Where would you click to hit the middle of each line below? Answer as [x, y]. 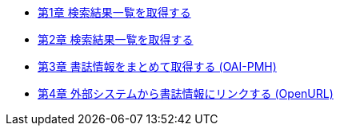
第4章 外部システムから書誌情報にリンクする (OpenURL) [186, 93]
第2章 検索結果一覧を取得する [116, 39]
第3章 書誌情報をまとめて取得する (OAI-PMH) [157, 66]
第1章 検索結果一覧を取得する [114, 12]
